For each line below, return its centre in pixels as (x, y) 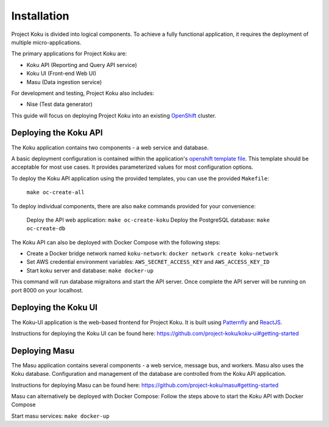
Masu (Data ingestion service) (64, 82)
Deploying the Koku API (57, 133)
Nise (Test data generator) (59, 104)
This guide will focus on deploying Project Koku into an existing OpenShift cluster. (114, 115)
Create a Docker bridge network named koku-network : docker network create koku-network (152, 253)
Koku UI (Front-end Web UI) (62, 74)
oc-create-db (46, 229)
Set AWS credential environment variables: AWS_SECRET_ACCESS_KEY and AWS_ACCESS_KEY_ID (148, 262)
